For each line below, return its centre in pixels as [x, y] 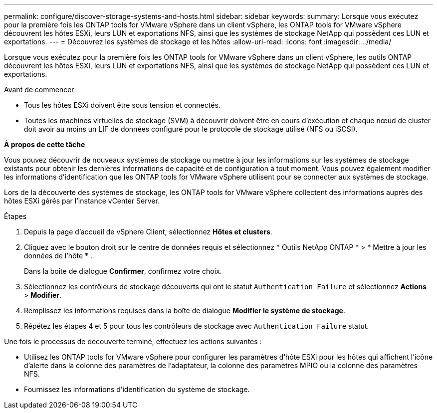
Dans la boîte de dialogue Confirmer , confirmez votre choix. [123, 271]
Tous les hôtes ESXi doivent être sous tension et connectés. [122, 105]
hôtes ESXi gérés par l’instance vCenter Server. [82, 201]
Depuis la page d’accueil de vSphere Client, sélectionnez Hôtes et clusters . [148, 232]
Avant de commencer [39, 90]
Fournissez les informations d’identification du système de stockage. [137, 389]
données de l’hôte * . [58, 256]
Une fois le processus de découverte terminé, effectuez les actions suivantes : [133, 341]
